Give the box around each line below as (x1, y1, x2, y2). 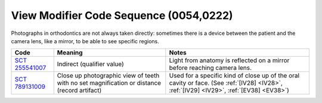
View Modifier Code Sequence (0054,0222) (11, 9, 233, 22)
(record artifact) (57, 86, 102, 95)
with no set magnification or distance (57, 79, 161, 87)
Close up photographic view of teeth (57, 72, 160, 80)
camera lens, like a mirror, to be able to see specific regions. (11, 37, 159, 44)
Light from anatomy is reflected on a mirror (169, 56, 290, 65)
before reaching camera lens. (169, 64, 252, 72)
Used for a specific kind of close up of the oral (169, 72, 300, 80)
